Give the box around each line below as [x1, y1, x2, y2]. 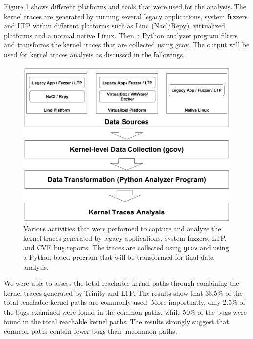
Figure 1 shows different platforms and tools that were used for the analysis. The [4, 1, 246, 11]
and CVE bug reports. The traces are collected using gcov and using [23, 242, 229, 253]
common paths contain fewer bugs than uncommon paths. [4, 326, 177, 336]
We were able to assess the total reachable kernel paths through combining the [4, 278, 239, 288]
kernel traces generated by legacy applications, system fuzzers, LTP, [23, 233, 227, 243]
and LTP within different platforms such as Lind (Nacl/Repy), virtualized [4, 21, 225, 31]
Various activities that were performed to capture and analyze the [23, 223, 221, 233]
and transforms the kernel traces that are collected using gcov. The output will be [4, 40, 250, 50]
